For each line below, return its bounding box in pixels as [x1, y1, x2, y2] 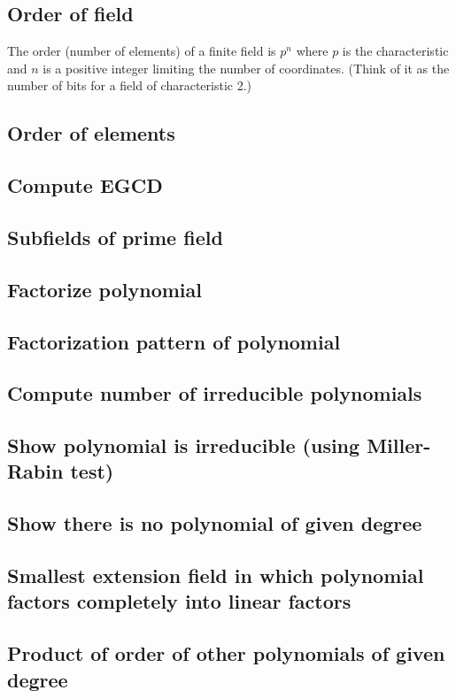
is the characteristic [342, 42, 449, 60]
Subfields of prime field [7, 223, 223, 250]
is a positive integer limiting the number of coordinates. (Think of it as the [43, 58, 450, 77]
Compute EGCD [7, 172, 163, 199]
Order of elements [7, 119, 175, 147]
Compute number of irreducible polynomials [7, 380, 422, 407]
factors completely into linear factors [7, 587, 352, 615]
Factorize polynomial [7, 275, 202, 303]
